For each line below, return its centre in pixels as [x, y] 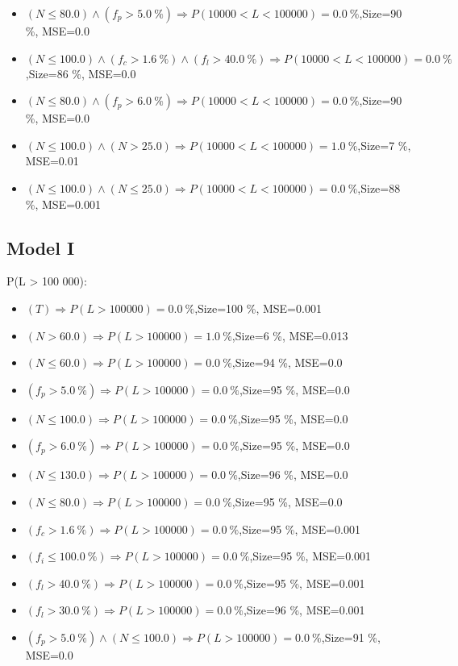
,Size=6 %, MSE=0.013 [290, 335]
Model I [41, 247]
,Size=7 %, [384, 145]
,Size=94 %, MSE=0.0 [287, 362]
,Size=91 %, [351, 637]
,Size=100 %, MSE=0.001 [258, 308]
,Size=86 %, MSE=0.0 [81, 73]
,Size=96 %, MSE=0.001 [304, 610]
